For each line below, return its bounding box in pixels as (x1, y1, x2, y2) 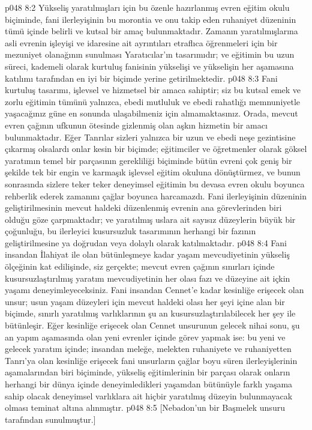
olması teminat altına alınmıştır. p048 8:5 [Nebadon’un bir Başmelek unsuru (5, 401, 285, 414)
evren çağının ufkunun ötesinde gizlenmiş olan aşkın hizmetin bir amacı (5, 118, 268, 131)
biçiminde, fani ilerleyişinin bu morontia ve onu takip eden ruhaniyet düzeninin (5, 13, 296, 25)
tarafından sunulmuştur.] (5, 413, 96, 425)
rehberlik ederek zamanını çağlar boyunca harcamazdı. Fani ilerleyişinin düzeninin (5, 189, 307, 202)
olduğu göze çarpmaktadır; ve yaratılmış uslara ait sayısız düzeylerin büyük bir (5, 213, 296, 225)
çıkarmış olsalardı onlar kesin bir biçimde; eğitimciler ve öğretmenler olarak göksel (5, 142, 307, 155)
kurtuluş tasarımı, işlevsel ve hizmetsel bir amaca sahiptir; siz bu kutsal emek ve (5, 83, 301, 96)
